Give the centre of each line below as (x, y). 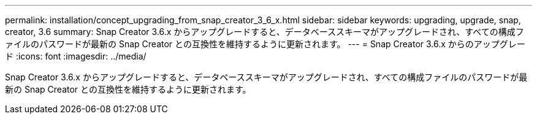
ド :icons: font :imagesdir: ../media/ (76, 56)
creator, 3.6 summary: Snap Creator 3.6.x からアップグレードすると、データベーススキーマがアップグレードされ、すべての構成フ (265, 32)
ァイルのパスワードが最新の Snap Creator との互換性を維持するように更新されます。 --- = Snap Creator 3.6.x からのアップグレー (265, 44)
